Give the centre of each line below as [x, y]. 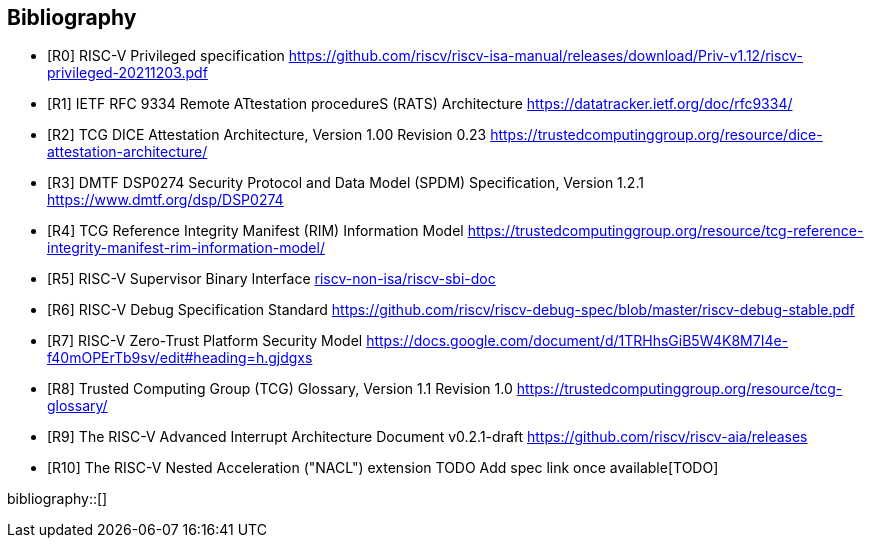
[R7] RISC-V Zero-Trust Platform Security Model [205, 341]
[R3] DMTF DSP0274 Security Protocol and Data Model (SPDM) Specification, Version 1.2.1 [345, 183]
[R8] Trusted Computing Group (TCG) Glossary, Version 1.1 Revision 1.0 [280, 389]
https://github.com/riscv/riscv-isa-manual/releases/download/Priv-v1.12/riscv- [545, 56]
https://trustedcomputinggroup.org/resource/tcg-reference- [665, 231]
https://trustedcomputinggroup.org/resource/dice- [656, 135]
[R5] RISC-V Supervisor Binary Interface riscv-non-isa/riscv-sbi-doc [271, 279]
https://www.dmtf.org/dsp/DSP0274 [165, 200]
